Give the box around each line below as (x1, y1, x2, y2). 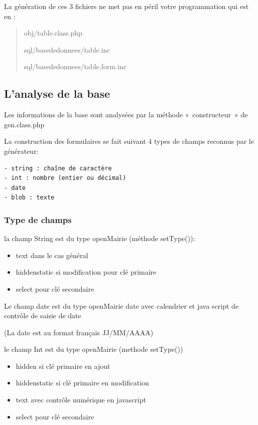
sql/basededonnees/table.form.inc (24, 61, 126, 72)
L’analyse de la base (4, 86, 110, 101)
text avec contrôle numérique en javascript (16, 394, 146, 405)
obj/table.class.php (24, 28, 82, 38)
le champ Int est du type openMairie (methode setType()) (4, 344, 183, 354)
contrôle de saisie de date (4, 310, 81, 321)
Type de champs (4, 213, 72, 226)
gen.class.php (4, 119, 45, 129)
